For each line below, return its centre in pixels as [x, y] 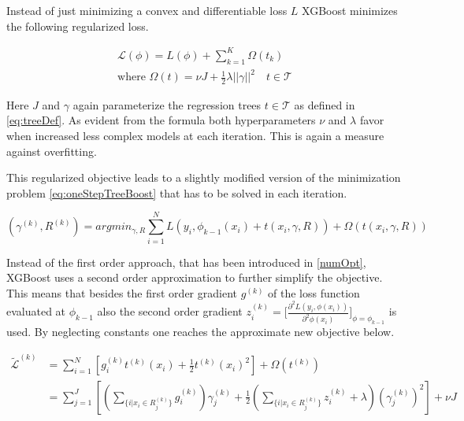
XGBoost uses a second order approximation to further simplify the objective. [195, 277]
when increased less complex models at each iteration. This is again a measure [195, 136]
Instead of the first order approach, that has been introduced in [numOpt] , [186, 262]
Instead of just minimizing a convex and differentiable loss [147, 10]
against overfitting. [52, 151]
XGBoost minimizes [350, 10]
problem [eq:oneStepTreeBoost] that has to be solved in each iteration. [177, 192]
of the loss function [314, 292]
